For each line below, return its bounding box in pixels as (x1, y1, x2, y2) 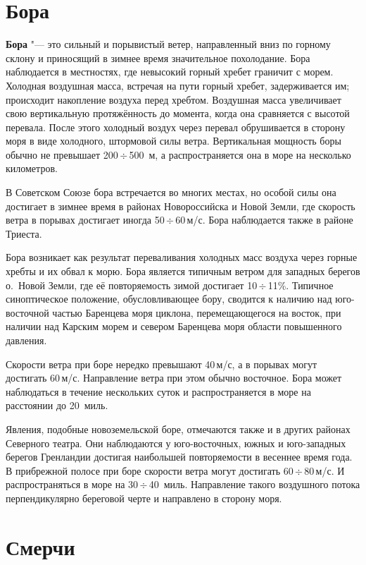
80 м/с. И (304, 463, 345, 478)
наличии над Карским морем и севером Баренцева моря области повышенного (6, 319, 342, 334)
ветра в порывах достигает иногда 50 (6, 212, 165, 227)
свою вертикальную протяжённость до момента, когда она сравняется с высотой (6, 106, 350, 121)
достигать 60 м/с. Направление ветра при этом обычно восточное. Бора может (6, 370, 342, 385)
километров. (6, 161, 58, 176)
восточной (6, 305, 49, 320)
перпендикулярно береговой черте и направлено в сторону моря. (6, 490, 282, 505)
